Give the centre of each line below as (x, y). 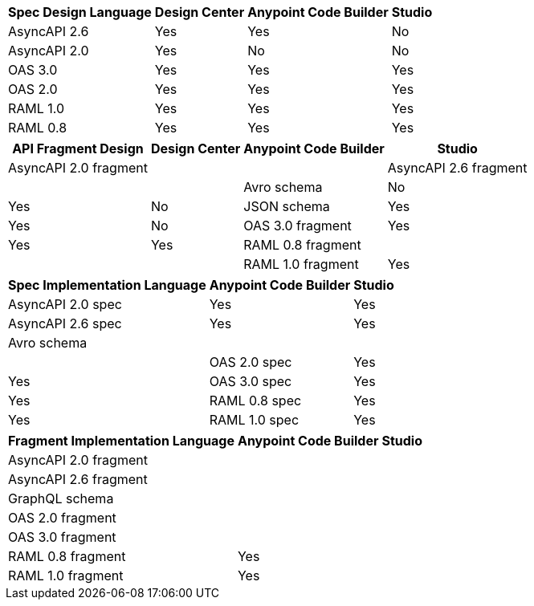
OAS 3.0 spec (251, 381)
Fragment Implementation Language (121, 441)
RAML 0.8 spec (255, 401)
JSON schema (287, 206)
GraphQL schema (61, 498)
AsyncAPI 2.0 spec (65, 304)
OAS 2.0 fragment (62, 518)
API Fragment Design (78, 148)
